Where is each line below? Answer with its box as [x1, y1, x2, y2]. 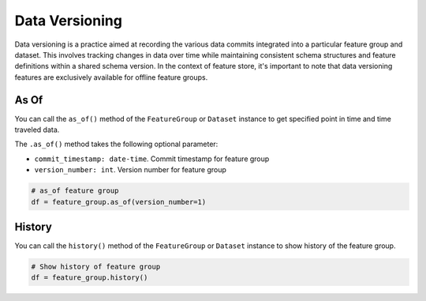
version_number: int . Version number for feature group [34, 165, 226, 175]
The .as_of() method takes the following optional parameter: [14, 139, 219, 149]
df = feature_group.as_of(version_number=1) [31, 198, 207, 206]
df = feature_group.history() [31, 273, 148, 282]
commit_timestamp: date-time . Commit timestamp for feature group [34, 154, 270, 164]
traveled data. [14, 125, 60, 134]
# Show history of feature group [31, 262, 161, 272]
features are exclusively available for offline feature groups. [14, 72, 208, 82]
